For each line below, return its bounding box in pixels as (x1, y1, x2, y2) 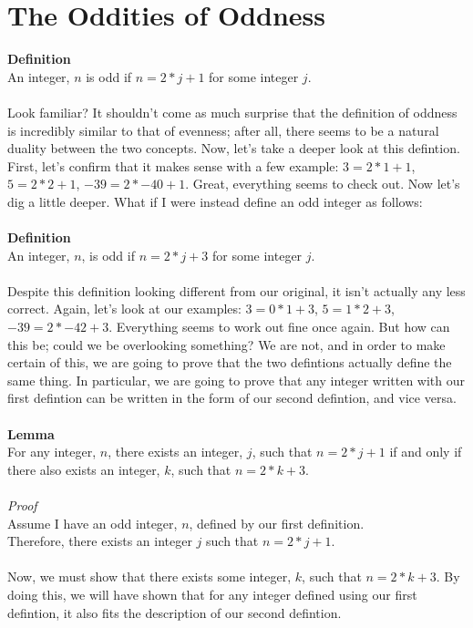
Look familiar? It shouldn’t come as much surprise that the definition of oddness (7, 102, 458, 121)
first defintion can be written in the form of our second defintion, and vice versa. (7, 388, 457, 407)
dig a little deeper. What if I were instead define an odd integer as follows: (7, 191, 423, 211)
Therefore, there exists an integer (7, 531, 192, 551)
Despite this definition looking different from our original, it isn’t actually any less (7, 281, 466, 300)
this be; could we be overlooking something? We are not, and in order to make (7, 335, 446, 354)
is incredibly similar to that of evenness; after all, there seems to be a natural (7, 120, 439, 139)
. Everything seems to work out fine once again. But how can (108, 317, 450, 336)
